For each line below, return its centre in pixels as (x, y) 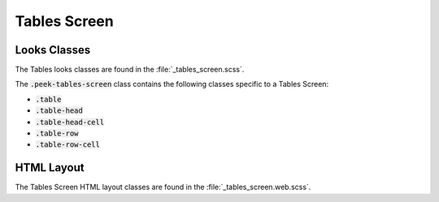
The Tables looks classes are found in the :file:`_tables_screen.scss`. (130, 70)
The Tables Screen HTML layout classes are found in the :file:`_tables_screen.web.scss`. (163, 187)
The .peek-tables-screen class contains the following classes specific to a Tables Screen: (172, 84)
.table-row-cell (68, 145)
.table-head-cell (70, 122)
